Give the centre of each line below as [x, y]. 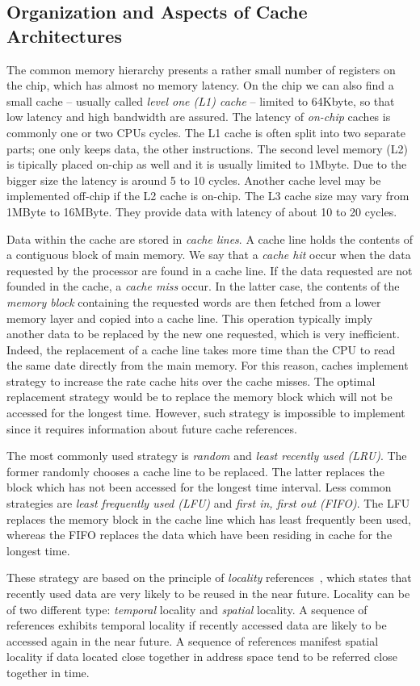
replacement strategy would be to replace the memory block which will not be [199, 397]
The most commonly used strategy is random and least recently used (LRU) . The [207, 456]
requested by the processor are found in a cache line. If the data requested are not [210, 270]
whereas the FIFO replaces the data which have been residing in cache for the [199, 535]
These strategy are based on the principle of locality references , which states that [209, 577]
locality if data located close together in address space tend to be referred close [202, 657]
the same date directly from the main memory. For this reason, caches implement [208, 365]
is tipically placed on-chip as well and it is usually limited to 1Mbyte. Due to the [207, 164]
